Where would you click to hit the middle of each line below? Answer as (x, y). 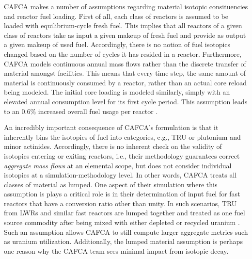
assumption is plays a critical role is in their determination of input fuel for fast (122, 194)
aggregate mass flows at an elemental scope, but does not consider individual (118, 165)
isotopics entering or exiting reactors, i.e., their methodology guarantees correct (122, 155)
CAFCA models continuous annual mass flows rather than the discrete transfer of (125, 63)
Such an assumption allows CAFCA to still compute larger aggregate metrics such (126, 232)
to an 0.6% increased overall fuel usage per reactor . (81, 111)
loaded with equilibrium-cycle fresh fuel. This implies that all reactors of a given (123, 25)
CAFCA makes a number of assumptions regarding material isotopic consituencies (126, 6)
